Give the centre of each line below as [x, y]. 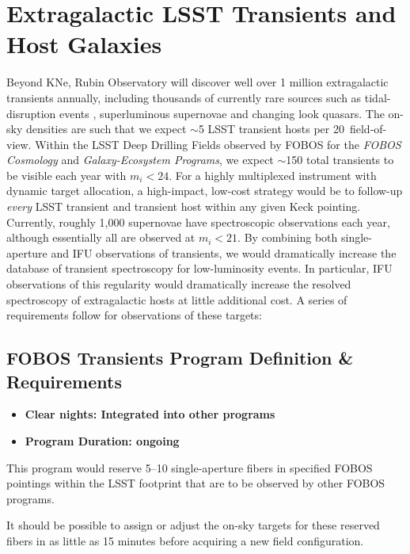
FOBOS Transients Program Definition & [180, 358]
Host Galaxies [84, 44]
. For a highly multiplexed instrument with [273, 175]
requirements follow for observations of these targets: [134, 315]
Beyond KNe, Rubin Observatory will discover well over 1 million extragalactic [197, 82]
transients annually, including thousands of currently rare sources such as [184, 97]
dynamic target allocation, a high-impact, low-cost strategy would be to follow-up [205, 191]
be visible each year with [66, 175]
